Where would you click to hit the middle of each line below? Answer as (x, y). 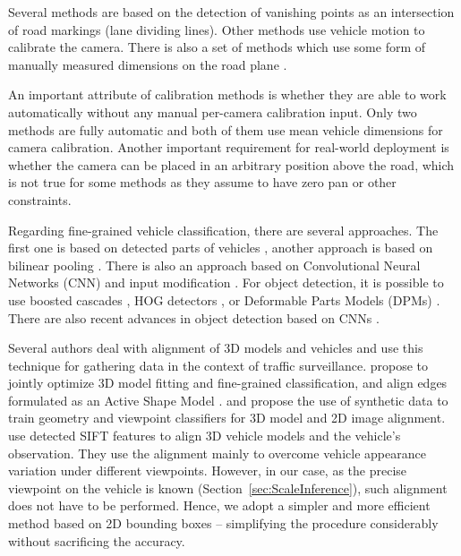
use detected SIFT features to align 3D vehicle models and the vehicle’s (205, 436)
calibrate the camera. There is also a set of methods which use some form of (217, 47)
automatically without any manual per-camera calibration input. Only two (213, 111)
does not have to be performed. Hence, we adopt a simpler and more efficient (219, 505)
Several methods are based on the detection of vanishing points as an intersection (231, 12)
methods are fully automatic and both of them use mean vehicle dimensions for (226, 129)
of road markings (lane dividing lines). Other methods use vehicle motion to (217, 29)
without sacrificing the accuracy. (97, 540)
